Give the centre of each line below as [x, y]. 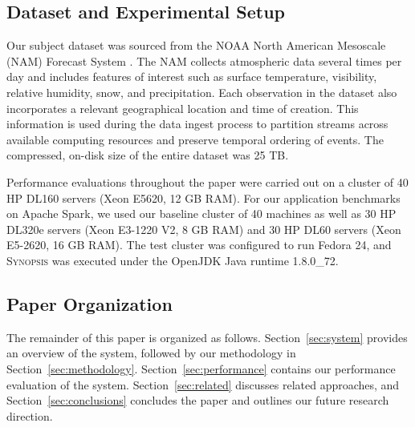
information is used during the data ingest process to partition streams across [197, 124]
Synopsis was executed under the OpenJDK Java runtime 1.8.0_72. [173, 260]
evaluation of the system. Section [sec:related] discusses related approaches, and [203, 384]
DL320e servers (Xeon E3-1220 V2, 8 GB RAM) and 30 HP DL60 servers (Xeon [204, 229]
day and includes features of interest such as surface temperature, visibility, [192, 77]
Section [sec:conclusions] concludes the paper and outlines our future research [198, 400]
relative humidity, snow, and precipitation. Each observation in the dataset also [202, 92]
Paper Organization [90, 303]
